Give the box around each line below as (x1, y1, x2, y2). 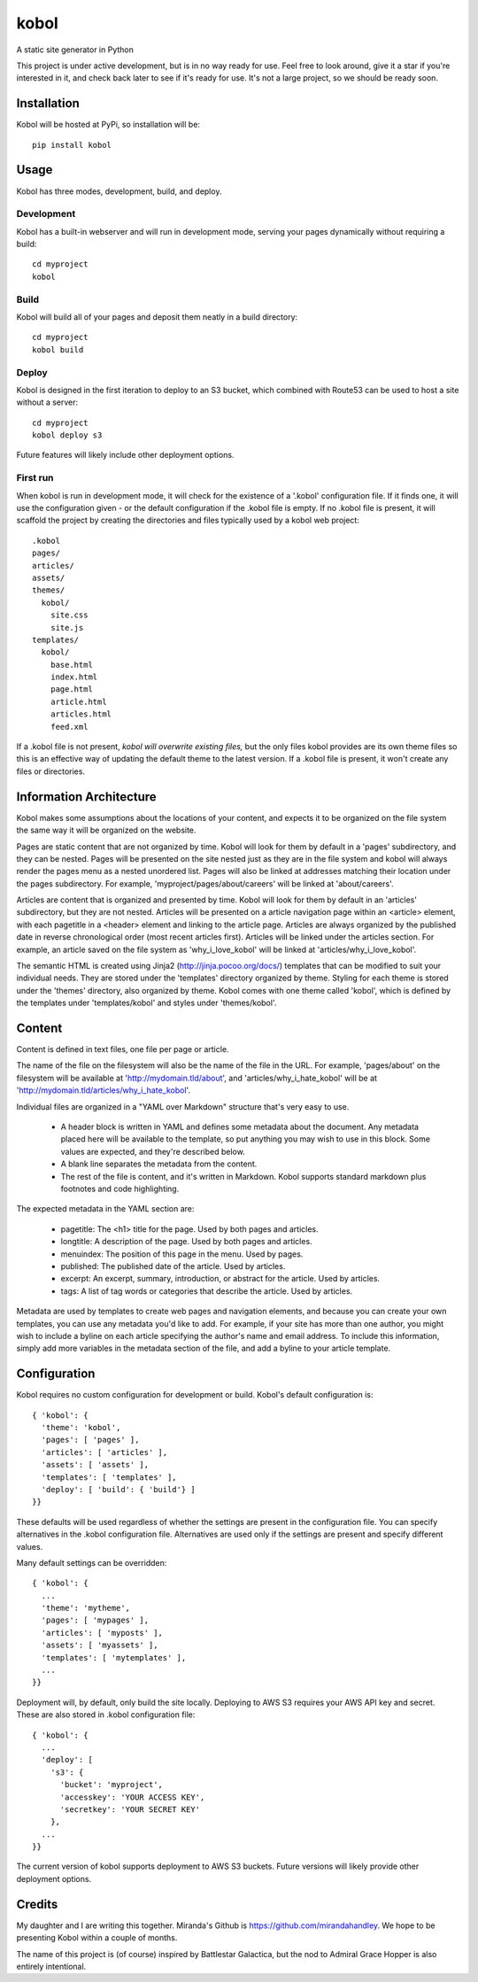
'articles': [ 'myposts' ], (41, 1628, 164, 1637)
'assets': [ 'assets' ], (41, 1459, 150, 1470)
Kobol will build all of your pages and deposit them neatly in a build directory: (16, 311, 298, 322)
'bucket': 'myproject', (59, 1780, 164, 1790)
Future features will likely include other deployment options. (16, 450, 235, 461)
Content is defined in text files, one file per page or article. (16, 1044, 229, 1055)
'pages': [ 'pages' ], (41, 1435, 140, 1445)
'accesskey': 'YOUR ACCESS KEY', (59, 1792, 205, 1802)
